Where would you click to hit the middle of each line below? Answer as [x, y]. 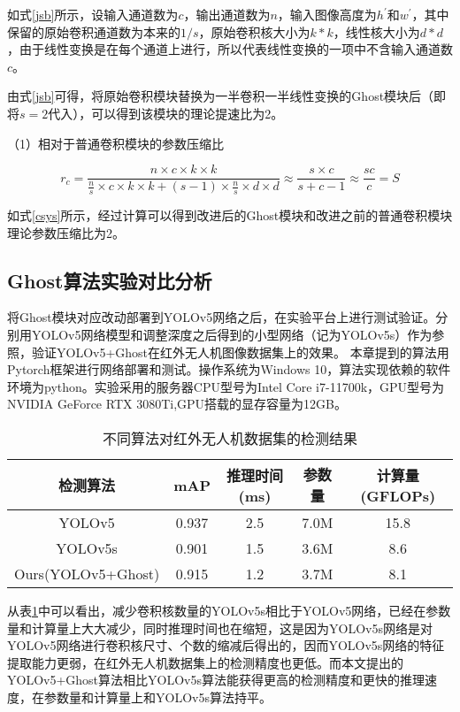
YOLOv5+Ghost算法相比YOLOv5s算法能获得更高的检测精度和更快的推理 [216, 680]
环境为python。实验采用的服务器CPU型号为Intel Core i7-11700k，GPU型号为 [226, 386]
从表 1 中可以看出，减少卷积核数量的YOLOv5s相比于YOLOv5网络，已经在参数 [229, 610]
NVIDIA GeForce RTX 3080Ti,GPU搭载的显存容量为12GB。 [177, 404]
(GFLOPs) [398, 495]
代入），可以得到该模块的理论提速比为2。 [166, 113]
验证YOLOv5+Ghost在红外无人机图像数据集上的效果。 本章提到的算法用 [240, 352]
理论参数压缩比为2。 [66, 232]
